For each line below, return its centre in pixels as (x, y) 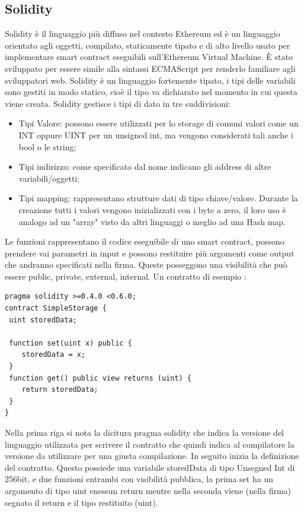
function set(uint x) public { (71, 343)
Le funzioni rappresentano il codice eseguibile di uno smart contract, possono (145, 241)
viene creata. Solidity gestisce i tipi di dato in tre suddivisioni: (118, 103)
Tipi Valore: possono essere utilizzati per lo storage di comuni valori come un (159, 123)
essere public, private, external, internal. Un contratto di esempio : (126, 276)
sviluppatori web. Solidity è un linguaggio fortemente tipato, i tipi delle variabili (150, 80)
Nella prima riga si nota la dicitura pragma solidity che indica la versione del (144, 433)
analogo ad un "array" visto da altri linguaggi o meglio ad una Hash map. (152, 221)
